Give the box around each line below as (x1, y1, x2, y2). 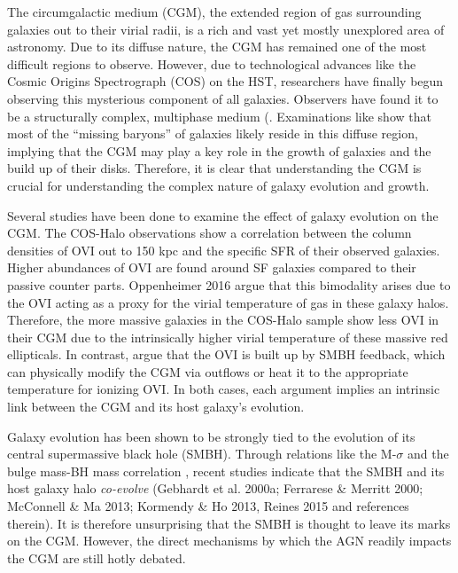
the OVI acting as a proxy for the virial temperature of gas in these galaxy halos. (7, 293, 449, 311)
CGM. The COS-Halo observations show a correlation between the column (7, 224, 412, 242)
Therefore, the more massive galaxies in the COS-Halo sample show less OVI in (7, 310, 439, 329)
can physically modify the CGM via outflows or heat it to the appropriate (7, 362, 408, 381)
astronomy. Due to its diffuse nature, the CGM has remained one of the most (7, 37, 427, 56)
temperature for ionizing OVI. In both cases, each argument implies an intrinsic (7, 380, 440, 398)
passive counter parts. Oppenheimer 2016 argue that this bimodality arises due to (7, 275, 451, 294)
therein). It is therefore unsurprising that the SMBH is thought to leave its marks (7, 514, 451, 532)
